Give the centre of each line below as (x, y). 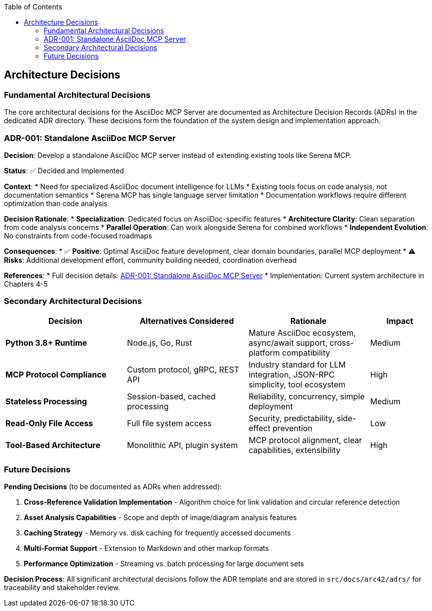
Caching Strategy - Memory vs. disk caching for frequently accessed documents (157, 533)
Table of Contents (33, 7)
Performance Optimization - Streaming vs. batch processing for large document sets (164, 564)
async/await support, (288, 343)
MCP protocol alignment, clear (305, 440)
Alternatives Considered (187, 321)
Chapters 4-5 (26, 284)
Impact (400, 321)
